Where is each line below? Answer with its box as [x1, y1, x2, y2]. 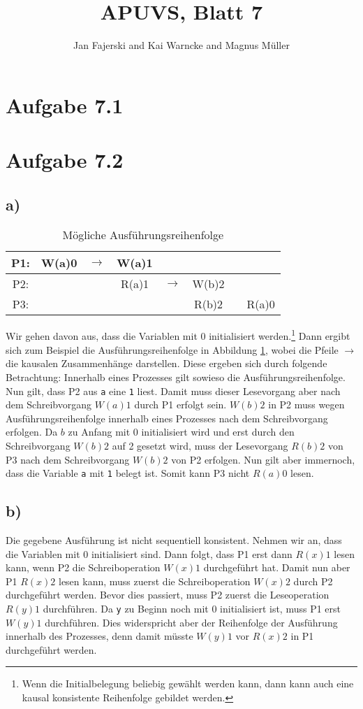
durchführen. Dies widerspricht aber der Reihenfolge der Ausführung [45, 615, 338, 629]
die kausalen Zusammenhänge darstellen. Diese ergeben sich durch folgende [6, 356, 327, 371]
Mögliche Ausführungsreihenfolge [62, 227, 224, 243]
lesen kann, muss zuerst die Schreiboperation [58, 573, 251, 588]
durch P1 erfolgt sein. [134, 397, 227, 412]
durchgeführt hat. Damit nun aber [203, 560, 350, 575]
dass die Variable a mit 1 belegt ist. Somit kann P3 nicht [6, 466, 250, 480]
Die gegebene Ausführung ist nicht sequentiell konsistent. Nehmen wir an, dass [6, 533, 342, 547]
